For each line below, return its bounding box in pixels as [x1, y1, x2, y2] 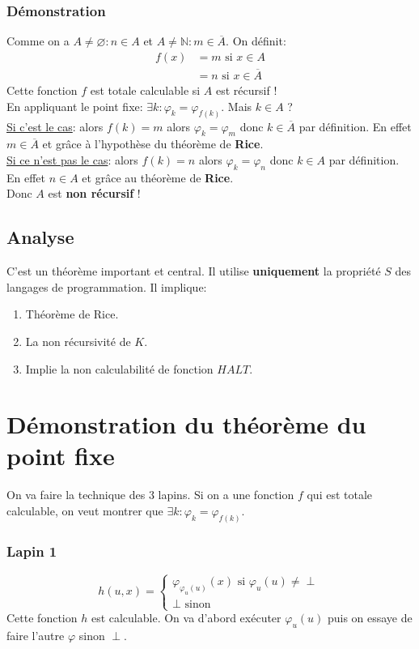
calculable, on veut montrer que [6, 502, 163, 519]
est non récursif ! [48, 185, 141, 202]
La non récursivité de [25, 332, 131, 349]
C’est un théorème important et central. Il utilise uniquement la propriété [6, 263, 381, 280]
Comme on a [6, 32, 70, 49]
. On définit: [226, 32, 286, 49]
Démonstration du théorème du [6, 408, 366, 441]
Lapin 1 [6, 540, 57, 561]
